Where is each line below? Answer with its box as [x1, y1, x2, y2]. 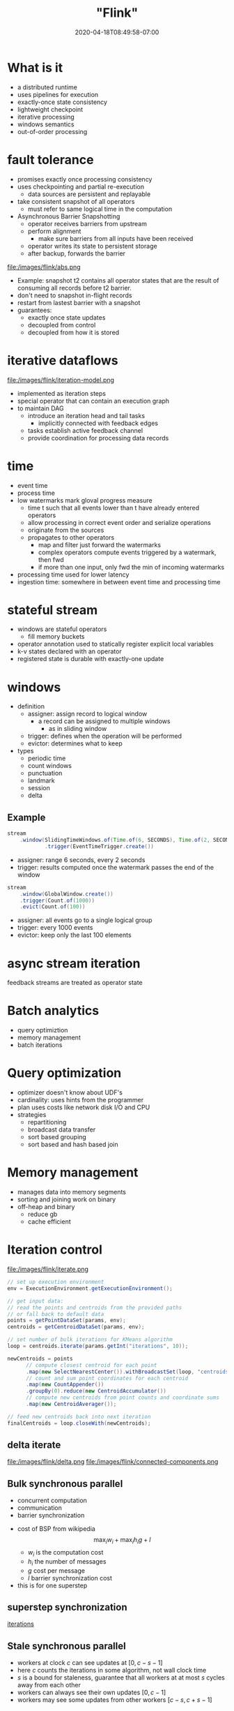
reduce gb [27, 1210, 58, 1219]
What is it [7, 59, 63, 75]
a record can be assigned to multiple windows [38, 717, 171, 725]
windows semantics [17, 120, 75, 128]
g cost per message [27, 1566, 86, 1575]
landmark [27, 776, 55, 785]
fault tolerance [7, 151, 94, 168]
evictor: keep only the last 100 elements [17, 931, 132, 940]
